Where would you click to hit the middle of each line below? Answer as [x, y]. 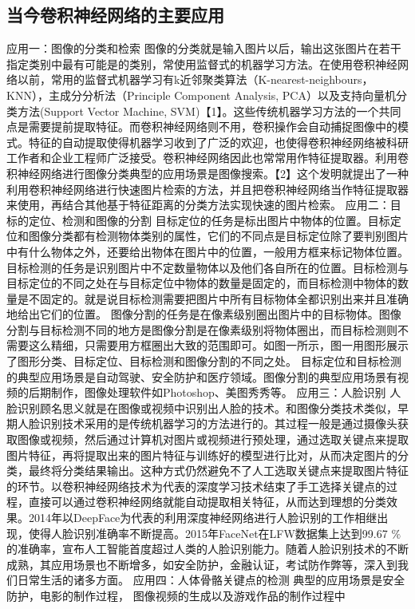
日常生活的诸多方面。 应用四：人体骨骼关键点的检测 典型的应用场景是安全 [211, 580]
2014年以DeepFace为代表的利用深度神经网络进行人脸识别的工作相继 [203, 518]
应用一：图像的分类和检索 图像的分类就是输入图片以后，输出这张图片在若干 [204, 48]
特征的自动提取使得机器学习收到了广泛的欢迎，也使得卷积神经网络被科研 [218, 142]
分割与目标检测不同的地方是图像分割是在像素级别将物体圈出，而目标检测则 [202, 329]
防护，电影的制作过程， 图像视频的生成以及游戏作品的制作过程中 [176, 595]
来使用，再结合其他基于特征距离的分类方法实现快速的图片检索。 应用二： [198, 205]
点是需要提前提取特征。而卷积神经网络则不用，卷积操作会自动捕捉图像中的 [202, 127]
